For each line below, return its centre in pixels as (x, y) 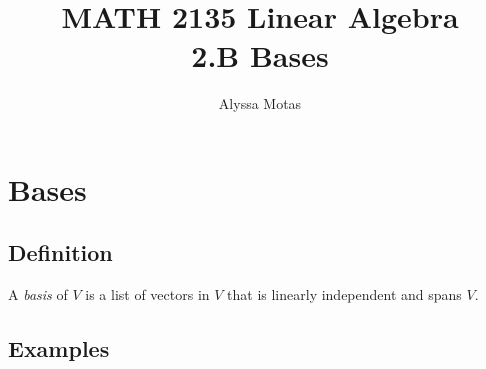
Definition (60, 252)
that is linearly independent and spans (344, 294)
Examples (59, 348)
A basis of (38, 294)
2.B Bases (260, 55)
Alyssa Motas (260, 103)
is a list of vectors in (147, 294)
